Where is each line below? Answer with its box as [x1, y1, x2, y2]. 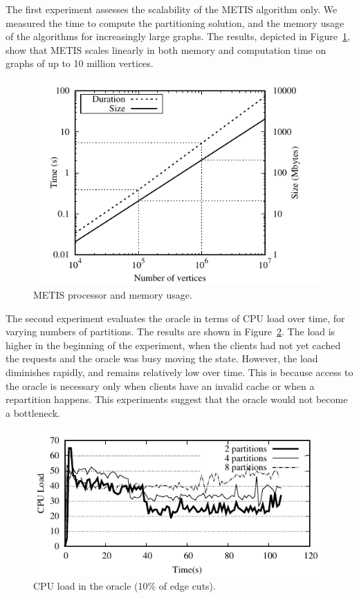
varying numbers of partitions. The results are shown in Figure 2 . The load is [6, 324, 335, 339]
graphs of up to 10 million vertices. [6, 56, 154, 71]
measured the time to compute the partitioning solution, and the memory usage [6, 15, 344, 30]
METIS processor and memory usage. [33, 287, 192, 301]
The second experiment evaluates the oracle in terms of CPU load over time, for [6, 310, 345, 325]
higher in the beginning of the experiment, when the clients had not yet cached [6, 337, 341, 352]
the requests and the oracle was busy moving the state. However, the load [6, 351, 318, 366]
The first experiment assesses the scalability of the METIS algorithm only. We [6, 2, 338, 16]
